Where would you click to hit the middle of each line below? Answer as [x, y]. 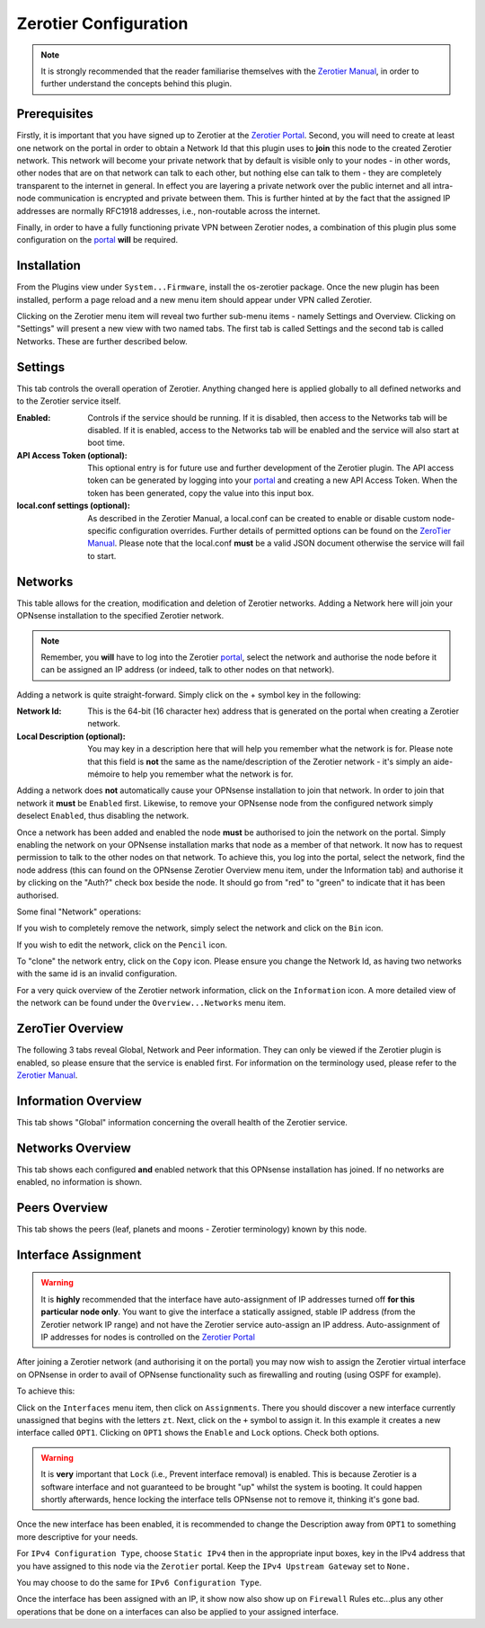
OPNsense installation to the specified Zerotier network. [120, 616]
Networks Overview [74, 1148]
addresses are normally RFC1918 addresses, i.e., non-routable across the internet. [168, 210]
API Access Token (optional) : [72, 455]
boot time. [106, 443]
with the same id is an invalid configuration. [97, 974]
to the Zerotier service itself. [69, 401]
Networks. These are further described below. [102, 341]
